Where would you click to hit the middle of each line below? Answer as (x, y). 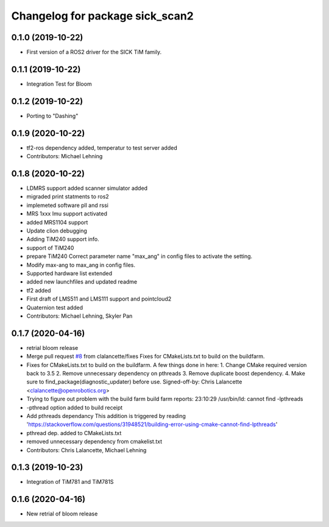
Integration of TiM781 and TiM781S (70, 482)
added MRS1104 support (57, 222)
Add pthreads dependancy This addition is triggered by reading (106, 416)
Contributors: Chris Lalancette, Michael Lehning (87, 450)
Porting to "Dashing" (52, 116)
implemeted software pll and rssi (68, 205)
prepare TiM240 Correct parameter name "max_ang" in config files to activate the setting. (140, 256)
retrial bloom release (52, 347)
